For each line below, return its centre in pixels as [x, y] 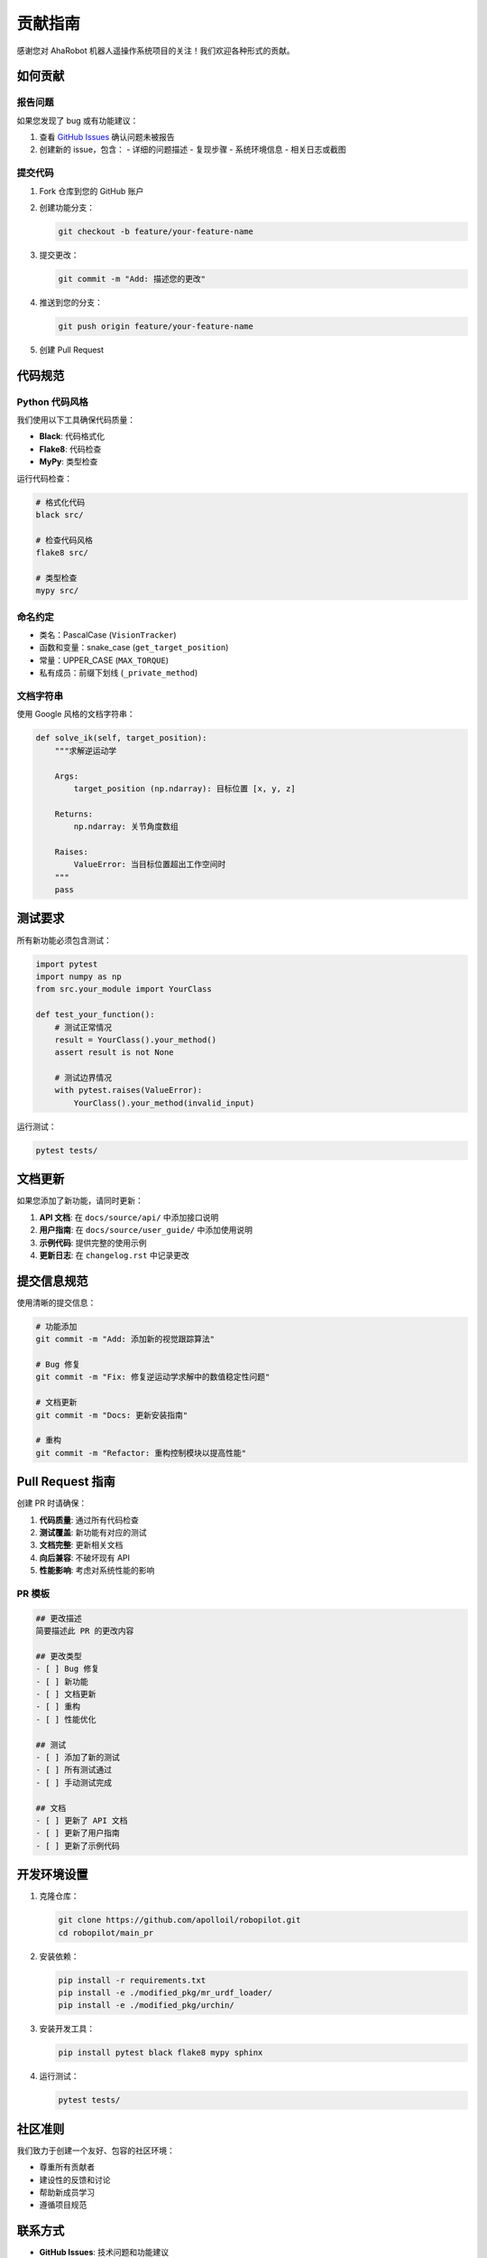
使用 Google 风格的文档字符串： [76, 714]
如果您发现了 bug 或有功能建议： [78, 120]
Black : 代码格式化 [72, 436]
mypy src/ [57, 591]
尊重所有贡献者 [67, 2167]
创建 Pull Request [71, 350]
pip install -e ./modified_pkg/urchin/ [146, 2006]
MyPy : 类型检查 [69, 462]
